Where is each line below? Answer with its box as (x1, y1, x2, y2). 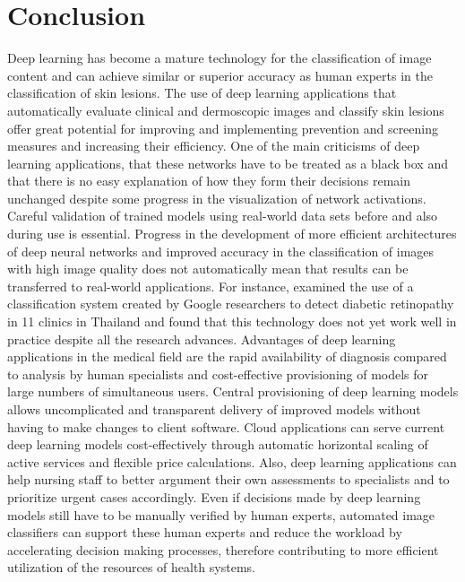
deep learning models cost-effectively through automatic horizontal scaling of (7, 435, 428, 454)
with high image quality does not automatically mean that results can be (7, 259, 409, 278)
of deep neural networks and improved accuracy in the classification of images (7, 241, 435, 260)
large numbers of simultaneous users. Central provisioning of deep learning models (7, 382, 459, 401)
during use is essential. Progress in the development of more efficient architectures (7, 224, 457, 243)
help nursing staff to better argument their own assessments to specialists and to (7, 470, 450, 489)
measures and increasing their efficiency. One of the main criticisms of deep (7, 136, 420, 155)
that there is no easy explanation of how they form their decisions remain (7, 171, 411, 190)
